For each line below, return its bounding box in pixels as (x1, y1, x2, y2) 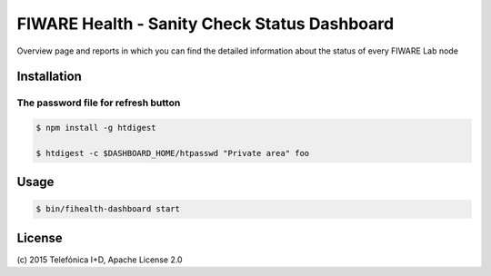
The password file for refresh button (16, 96, 181, 109)
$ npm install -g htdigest (35, 123, 156, 133)
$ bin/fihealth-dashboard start (35, 204, 181, 214)
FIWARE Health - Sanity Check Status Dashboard (16, 14, 395, 34)
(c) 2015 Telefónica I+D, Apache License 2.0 (16, 254, 183, 265)
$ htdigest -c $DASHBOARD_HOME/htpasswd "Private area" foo (35, 148, 310, 158)
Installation (16, 69, 82, 84)
